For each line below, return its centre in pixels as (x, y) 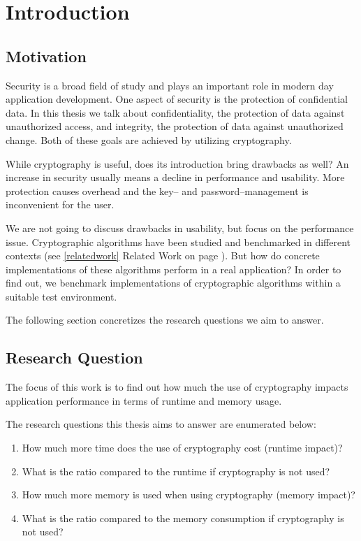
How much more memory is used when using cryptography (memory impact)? (189, 495)
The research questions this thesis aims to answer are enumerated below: (161, 424)
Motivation (46, 56)
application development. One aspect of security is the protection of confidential (177, 99)
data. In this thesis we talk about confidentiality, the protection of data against (175, 112)
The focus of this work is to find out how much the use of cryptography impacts (177, 387)
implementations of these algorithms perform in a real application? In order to (174, 269)
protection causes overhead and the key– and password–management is (157, 190)
